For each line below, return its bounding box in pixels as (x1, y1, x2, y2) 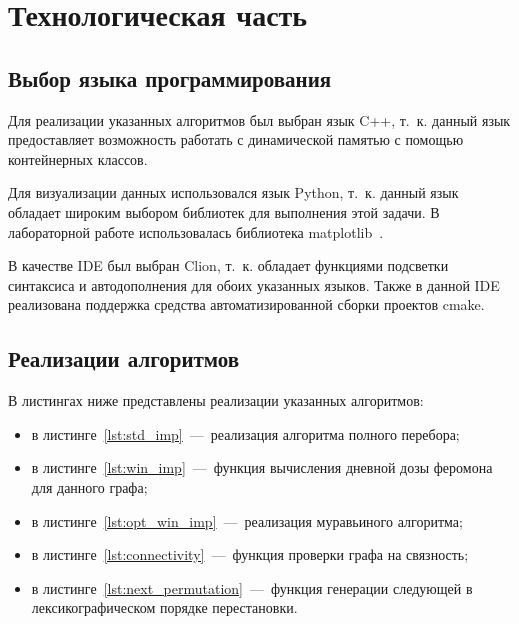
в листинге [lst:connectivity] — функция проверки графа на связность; (31, 544, 469, 565)
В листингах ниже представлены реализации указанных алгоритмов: (8, 390, 424, 411)
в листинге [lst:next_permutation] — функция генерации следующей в (31, 577, 473, 598)
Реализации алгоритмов (8, 343, 240, 374)
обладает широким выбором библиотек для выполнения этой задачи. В (8, 201, 440, 222)
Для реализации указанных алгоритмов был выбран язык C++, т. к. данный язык (8, 109, 511, 130)
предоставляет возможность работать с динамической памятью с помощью (8, 129, 464, 150)
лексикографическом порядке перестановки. (31, 597, 298, 618)
